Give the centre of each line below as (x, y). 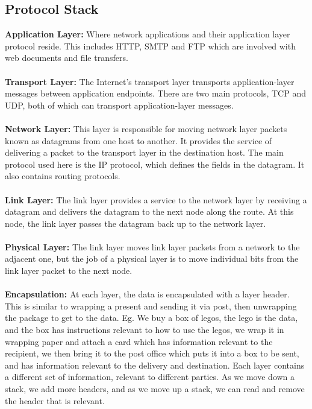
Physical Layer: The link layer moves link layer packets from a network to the (152, 246)
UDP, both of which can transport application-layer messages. (119, 105)
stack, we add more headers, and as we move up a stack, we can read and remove (155, 389)
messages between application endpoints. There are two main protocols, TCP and (155, 93)
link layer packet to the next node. (69, 271)
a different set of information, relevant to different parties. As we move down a (150, 377)
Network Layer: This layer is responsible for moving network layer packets (146, 128)
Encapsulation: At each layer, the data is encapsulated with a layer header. (147, 294)
